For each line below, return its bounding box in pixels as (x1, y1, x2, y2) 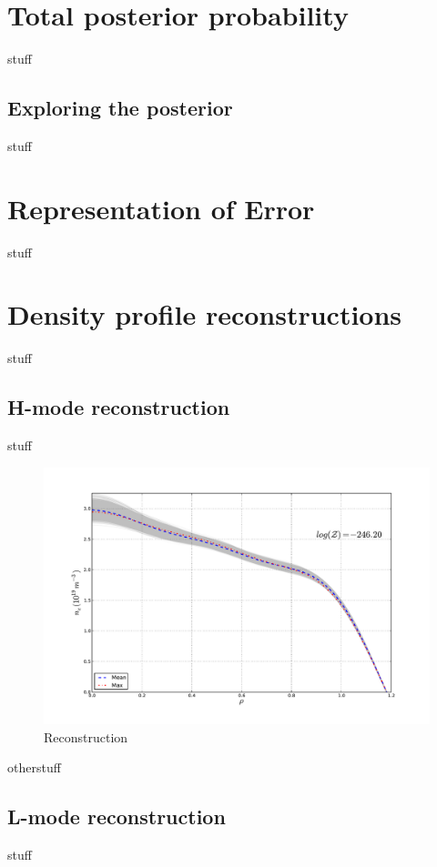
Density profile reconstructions (7, 296, 402, 333)
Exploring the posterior (7, 94, 233, 122)
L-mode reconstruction (7, 802, 226, 831)
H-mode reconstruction (7, 393, 230, 421)
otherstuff (7, 758, 61, 777)
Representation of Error (7, 189, 315, 227)
